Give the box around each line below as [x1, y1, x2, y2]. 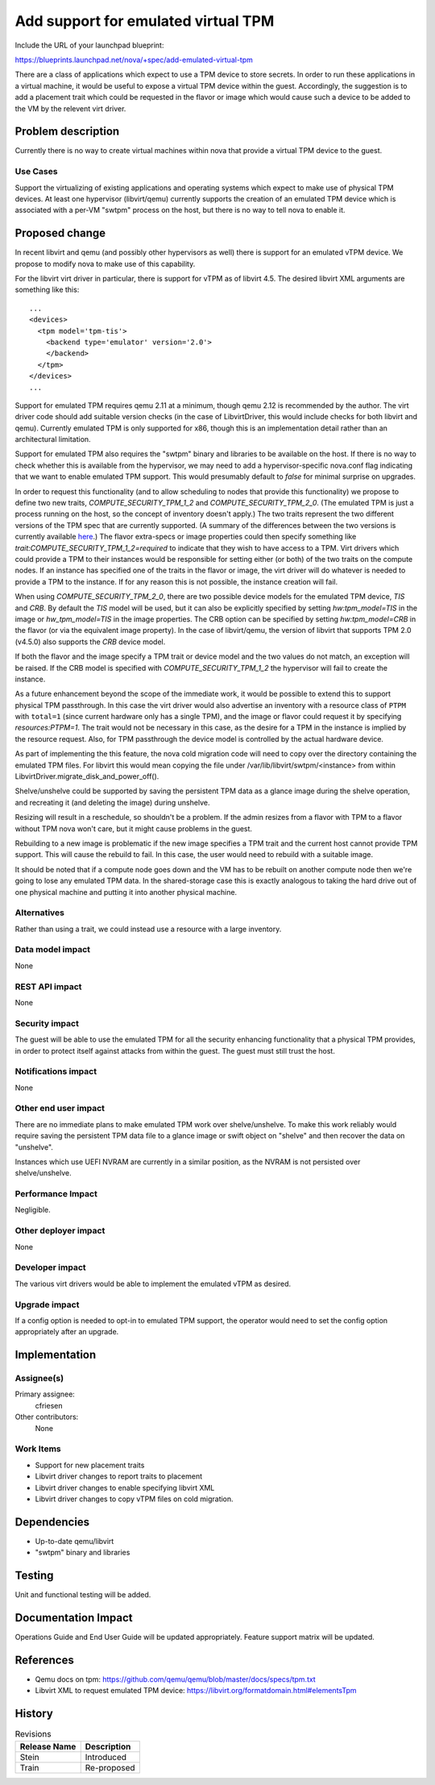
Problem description [14, 125, 120, 139]
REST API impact [14, 980, 82, 992]
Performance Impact [14, 1188, 98, 1200]
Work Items [14, 1443, 61, 1454]
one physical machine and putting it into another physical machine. [14, 887, 238, 897]
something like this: [14, 285, 80, 294]
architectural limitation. [14, 435, 92, 444]
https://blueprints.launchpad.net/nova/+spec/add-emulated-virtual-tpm [14, 55, 254, 64]
